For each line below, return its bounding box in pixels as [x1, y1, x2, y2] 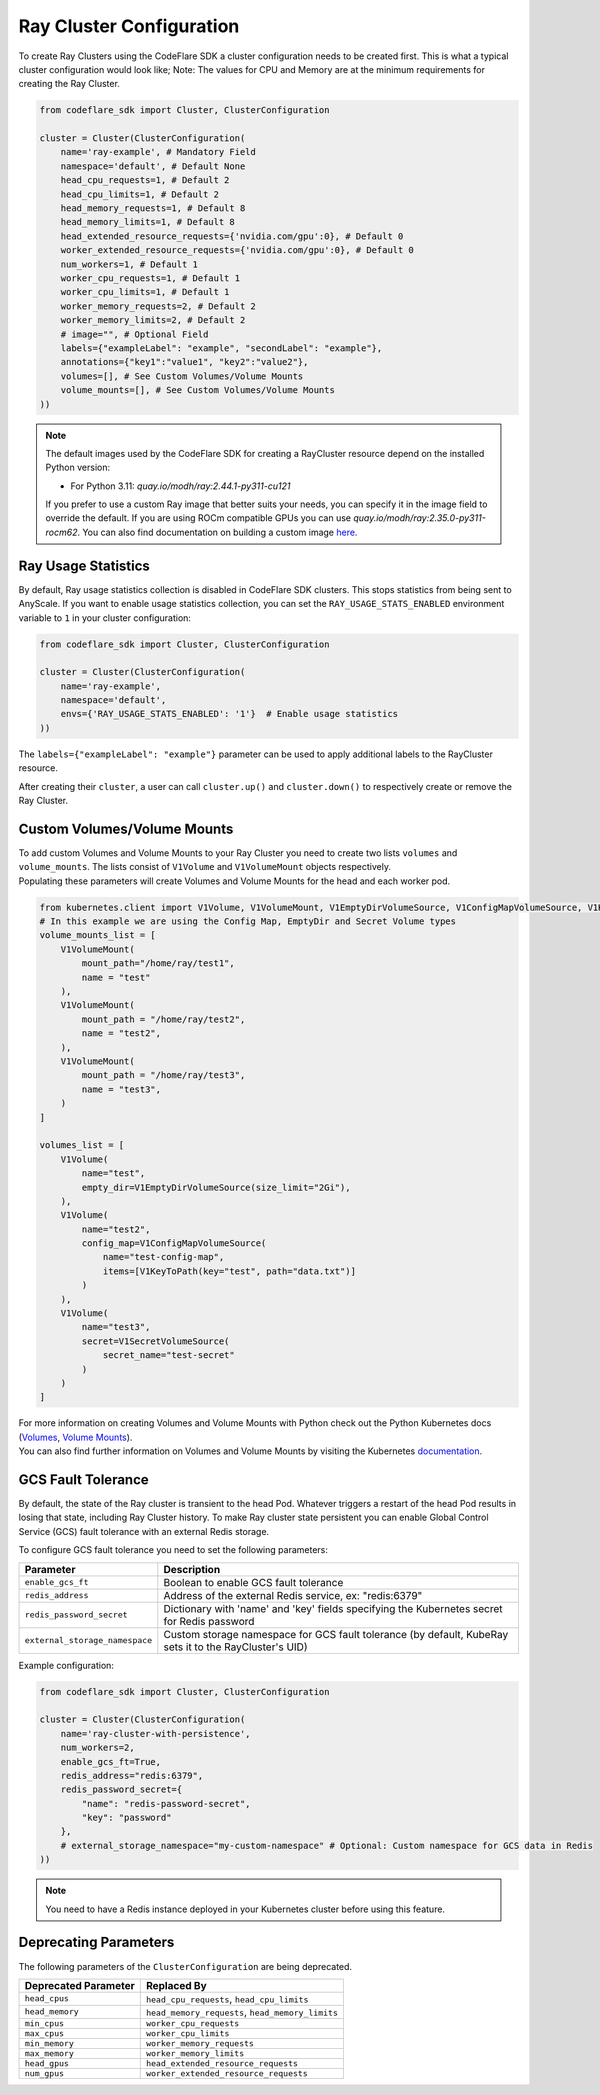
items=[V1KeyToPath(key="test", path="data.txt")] [102, 1265, 357, 1277]
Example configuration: [18, 1659, 115, 1671]
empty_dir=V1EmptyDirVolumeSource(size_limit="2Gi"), [81, 1181, 351, 1193]
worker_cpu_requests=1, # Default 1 [60, 273, 240, 284]
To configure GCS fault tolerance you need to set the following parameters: [18, 1544, 329, 1556]
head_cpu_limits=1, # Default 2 [60, 188, 220, 200]
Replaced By [145, 1978, 207, 1992]
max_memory [24, 2048, 75, 2059]
